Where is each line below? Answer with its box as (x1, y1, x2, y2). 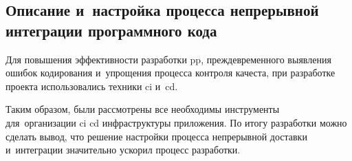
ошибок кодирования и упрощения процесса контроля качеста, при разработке (5, 65, 335, 80)
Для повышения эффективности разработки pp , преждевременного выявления (5, 52, 331, 66)
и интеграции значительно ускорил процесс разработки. (5, 142, 241, 157)
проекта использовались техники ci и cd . (5, 78, 178, 93)
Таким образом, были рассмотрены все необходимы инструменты (5, 102, 280, 116)
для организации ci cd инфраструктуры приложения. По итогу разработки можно (5, 115, 347, 129)
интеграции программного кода (5, 19, 217, 41)
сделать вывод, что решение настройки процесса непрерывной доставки (5, 129, 307, 143)
